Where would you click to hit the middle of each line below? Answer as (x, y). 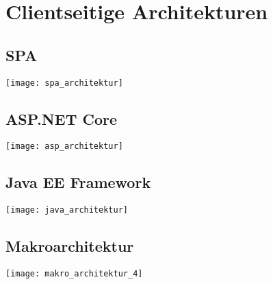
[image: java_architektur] (67, 210)
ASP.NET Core (62, 118)
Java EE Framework (78, 182)
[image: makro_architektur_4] (74, 274)
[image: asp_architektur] (64, 146)
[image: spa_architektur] (64, 83)
